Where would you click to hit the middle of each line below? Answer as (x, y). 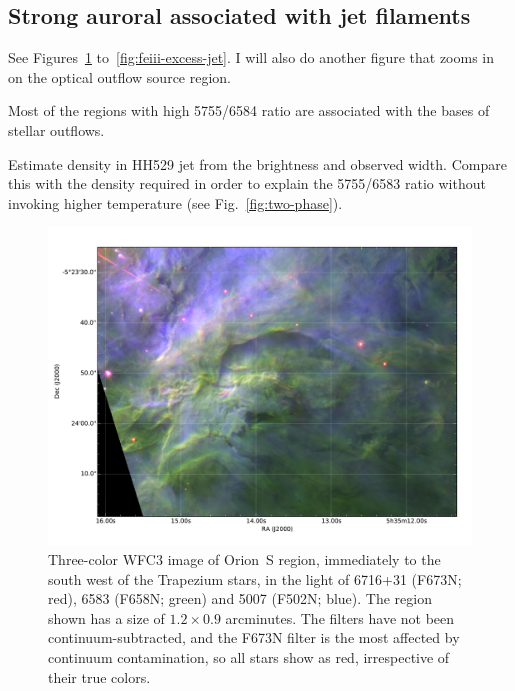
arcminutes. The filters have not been (340, 617)
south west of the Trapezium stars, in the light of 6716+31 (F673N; (255, 578)
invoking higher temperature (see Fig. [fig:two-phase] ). (175, 202)
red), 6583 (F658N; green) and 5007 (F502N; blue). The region (240, 598)
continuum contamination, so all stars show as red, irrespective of (249, 656)
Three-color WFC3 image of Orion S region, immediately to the (244, 558)
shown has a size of (106, 617)
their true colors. (99, 676)
